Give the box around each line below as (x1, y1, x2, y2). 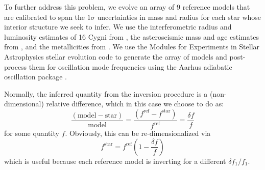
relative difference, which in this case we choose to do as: (46, 98, 224, 109)
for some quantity (4, 128, 59, 138)
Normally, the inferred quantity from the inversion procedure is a (4, 88, 208, 99)
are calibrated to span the (4, 11, 85, 22)
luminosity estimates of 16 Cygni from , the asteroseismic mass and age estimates (4, 31, 259, 42)
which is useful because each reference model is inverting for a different (4, 155, 226, 166)
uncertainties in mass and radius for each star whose (97, 11, 261, 22)
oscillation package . (4, 71, 67, 82)
